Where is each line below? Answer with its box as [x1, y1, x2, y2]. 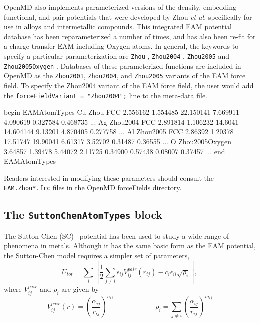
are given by [61, 284, 99, 294]
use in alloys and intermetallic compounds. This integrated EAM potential [4, 21, 232, 32]
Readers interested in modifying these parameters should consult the [4, 172, 214, 183]
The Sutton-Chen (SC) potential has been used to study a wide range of [4, 230, 229, 241]
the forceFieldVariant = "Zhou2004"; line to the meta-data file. [4, 90, 208, 100]
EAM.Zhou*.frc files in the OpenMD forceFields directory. [4, 182, 182, 193]
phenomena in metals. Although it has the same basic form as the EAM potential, [4, 240, 256, 251]
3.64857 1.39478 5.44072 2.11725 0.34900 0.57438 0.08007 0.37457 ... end [4, 146, 225, 156]
